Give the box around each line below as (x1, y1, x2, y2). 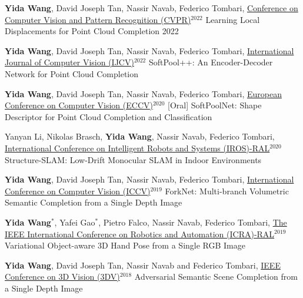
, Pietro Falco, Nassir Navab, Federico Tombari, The (98, 216, 287, 228)
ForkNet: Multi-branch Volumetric (165, 184, 289, 197)
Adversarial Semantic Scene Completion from (134, 270, 298, 283)
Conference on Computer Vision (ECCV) (5, 99, 153, 111)
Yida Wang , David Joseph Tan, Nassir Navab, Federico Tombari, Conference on (5, 2, 298, 14)
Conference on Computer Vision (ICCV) (5, 184, 151, 197)
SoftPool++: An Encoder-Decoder (148, 56, 273, 68)
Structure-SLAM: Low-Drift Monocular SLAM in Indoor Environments (5, 153, 262, 165)
